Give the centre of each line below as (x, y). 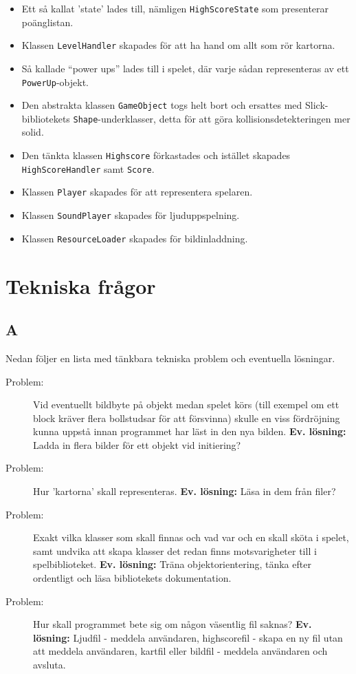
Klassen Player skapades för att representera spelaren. (137, 192)
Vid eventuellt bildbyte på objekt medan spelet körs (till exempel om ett (186, 404)
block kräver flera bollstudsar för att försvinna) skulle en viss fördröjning (187, 418)
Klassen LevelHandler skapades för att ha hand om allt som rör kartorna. (178, 45)
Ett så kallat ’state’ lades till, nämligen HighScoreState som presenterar (175, 8)
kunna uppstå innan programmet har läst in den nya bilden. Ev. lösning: (190, 431)
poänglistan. (47, 22)
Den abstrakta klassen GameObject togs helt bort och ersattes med (162, 105)
